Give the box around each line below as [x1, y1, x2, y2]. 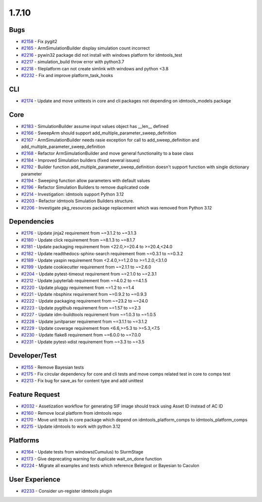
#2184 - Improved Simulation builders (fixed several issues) [21, 157, 140, 163]
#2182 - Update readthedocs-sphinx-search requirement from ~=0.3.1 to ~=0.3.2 [21, 250, 183, 257]
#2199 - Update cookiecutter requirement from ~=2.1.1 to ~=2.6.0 [21, 264, 151, 270]
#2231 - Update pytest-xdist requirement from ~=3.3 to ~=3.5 [21, 339, 145, 344]
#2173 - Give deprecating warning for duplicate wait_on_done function [21, 456, 162, 462]
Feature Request [9, 390, 60, 399]
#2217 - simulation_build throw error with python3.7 [21, 59, 125, 65]
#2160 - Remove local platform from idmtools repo [21, 410, 122, 416]
